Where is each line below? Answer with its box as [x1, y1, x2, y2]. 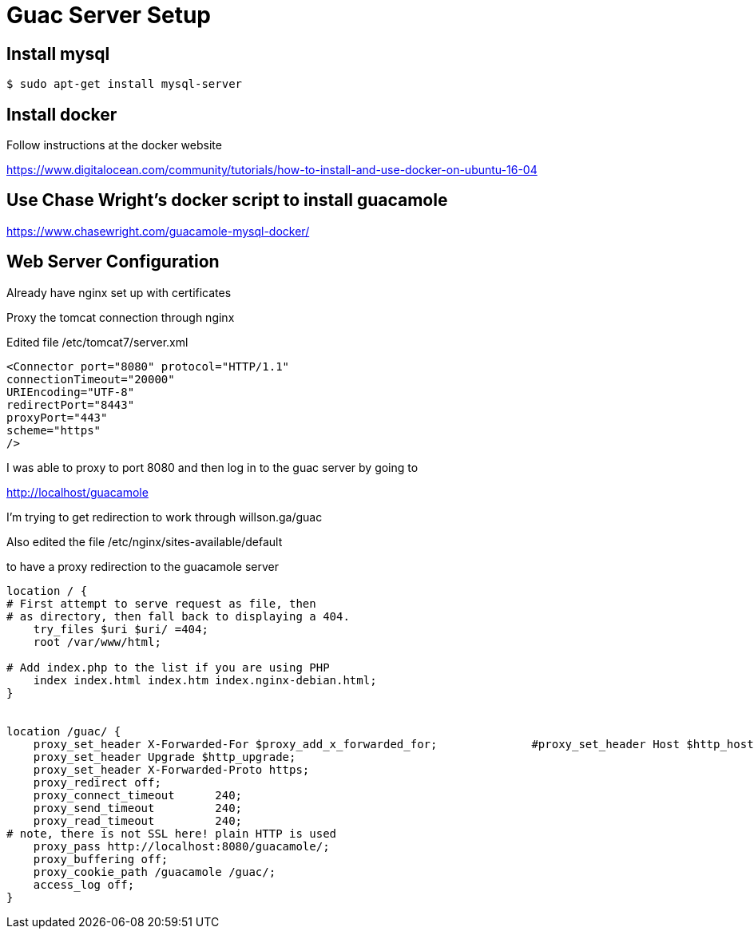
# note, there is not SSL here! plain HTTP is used [6, 826, 337, 840]
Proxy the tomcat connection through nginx [6, 310, 235, 324]
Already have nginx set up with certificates [6, 285, 232, 299]
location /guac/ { [6, 724, 121, 738]
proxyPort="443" [6, 410, 108, 424]
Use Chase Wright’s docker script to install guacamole [6, 190, 448, 211]
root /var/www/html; [33, 635, 161, 648]
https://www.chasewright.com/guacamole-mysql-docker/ [6, 224, 310, 238]
